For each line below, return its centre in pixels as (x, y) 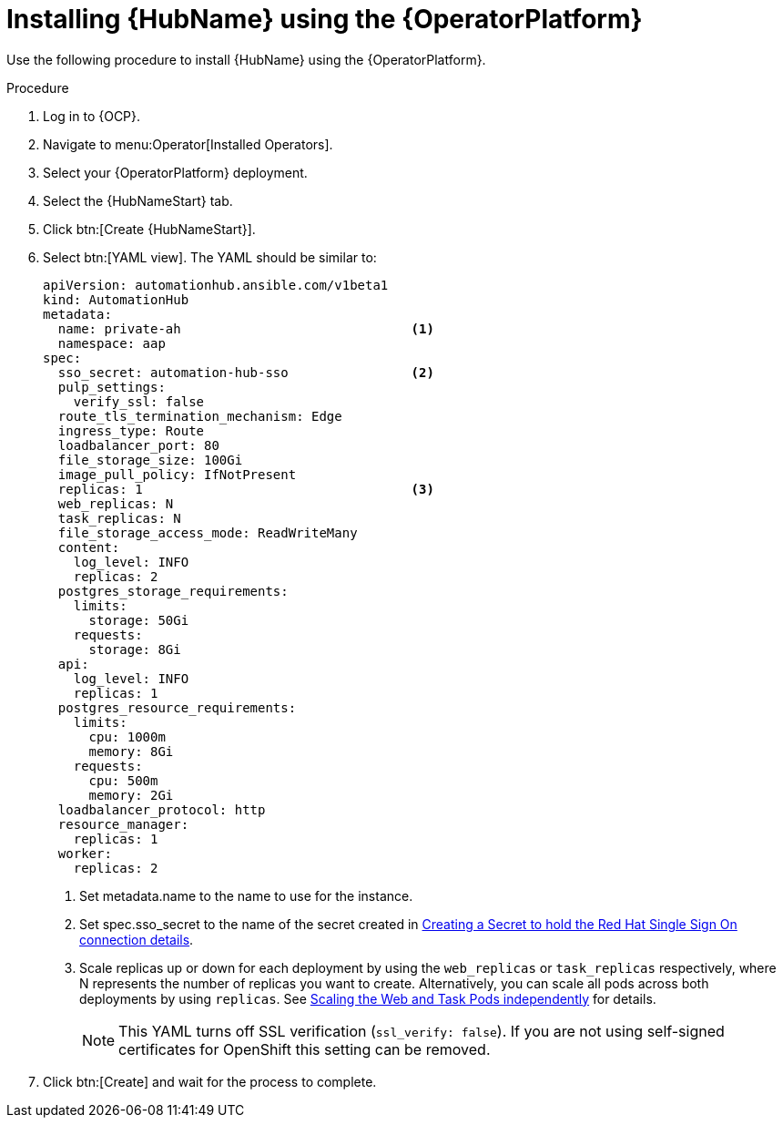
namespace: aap (112, 343)
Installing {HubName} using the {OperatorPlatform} (325, 19)
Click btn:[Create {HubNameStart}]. (149, 229)
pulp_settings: (112, 387)
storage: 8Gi (135, 649)
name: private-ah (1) (246, 328)
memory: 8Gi (131, 751)
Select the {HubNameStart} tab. (138, 200)
